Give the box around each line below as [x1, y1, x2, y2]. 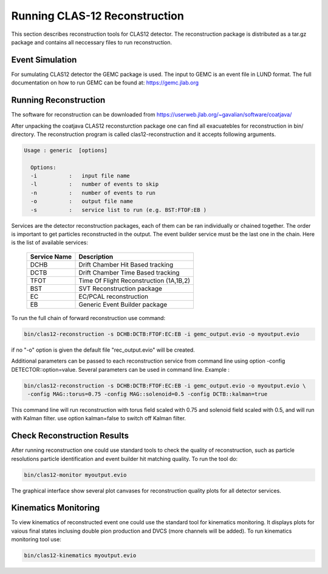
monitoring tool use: [11, 536, 62, 543]
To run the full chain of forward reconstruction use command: [11, 314, 166, 321]
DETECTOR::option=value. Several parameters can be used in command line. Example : [11, 366, 230, 373]
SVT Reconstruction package [78, 284, 162, 293]
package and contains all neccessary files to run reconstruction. [11, 38, 173, 46]
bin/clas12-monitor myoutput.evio [24, 471, 127, 478]
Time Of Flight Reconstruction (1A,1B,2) [78, 276, 191, 285]
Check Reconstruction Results [11, 431, 129, 441]
